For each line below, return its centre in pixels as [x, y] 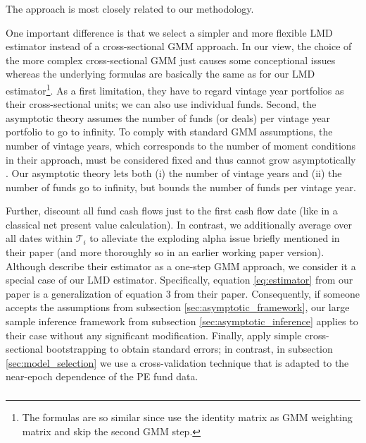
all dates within [39, 238]
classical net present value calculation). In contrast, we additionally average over [179, 224]
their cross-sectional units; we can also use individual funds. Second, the [161, 104]
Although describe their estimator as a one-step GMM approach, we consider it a [181, 266]
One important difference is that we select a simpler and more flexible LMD [169, 32]
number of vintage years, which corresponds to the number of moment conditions [181, 145]
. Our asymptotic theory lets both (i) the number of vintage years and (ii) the [174, 173]
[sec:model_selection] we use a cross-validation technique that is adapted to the [177, 362]
